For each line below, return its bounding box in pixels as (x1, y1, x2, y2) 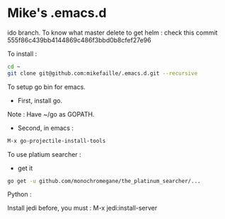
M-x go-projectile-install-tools (7, 137, 106, 144)
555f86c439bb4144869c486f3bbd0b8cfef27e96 (7, 35, 151, 44)
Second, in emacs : (17, 124, 74, 132)
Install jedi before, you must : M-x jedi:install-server (7, 203, 158, 213)
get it (17, 164, 33, 172)
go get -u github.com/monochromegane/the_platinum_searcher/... (7, 177, 201, 184)
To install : (7, 49, 37, 58)
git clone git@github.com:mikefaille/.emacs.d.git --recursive (7, 69, 198, 77)
